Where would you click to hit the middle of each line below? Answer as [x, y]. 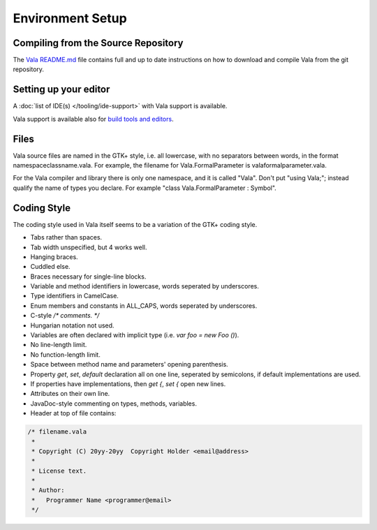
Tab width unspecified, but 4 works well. [89, 247]
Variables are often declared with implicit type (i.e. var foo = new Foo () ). [135, 335]
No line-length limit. [59, 345]
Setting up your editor [61, 90]
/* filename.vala [57, 432]
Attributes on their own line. [70, 394]
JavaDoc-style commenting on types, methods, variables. [113, 403]
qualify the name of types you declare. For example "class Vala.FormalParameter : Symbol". [145, 188]
